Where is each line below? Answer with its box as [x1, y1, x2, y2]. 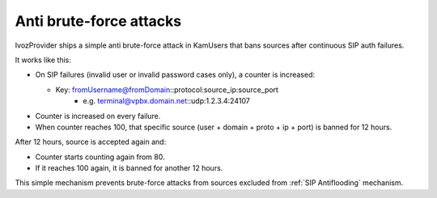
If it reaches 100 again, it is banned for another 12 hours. [35, 163, 223, 173]
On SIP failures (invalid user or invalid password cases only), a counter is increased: [35, 70, 316, 80]
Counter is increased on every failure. [35, 111, 161, 120]
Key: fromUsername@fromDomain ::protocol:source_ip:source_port [55, 85, 279, 95]
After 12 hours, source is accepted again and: [15, 137, 167, 147]
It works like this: [15, 55, 72, 65]
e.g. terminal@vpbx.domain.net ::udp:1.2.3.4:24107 [83, 96, 250, 106]
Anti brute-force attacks [15, 12, 182, 30]
